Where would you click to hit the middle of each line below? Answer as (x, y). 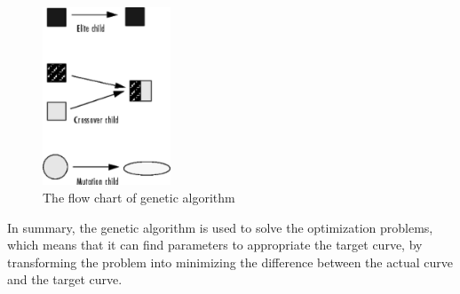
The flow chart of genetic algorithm (139, 197)
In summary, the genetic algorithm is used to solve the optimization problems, (220, 227)
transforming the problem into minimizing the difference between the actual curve (230, 262)
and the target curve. (65, 279)
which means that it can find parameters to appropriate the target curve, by (215, 245)
